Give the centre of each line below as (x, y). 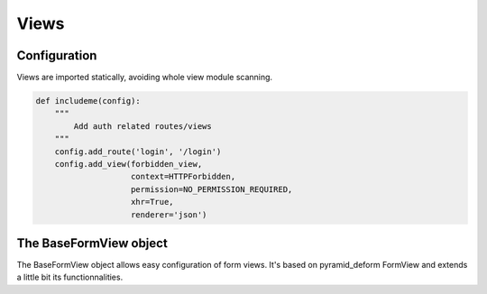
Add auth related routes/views (142, 126)
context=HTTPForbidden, (184, 177)
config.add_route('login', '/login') (138, 152)
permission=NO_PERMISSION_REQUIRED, (212, 189)
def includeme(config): (88, 101)
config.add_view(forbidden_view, (129, 164)
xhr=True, (153, 202)
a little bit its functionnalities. (70, 277)
